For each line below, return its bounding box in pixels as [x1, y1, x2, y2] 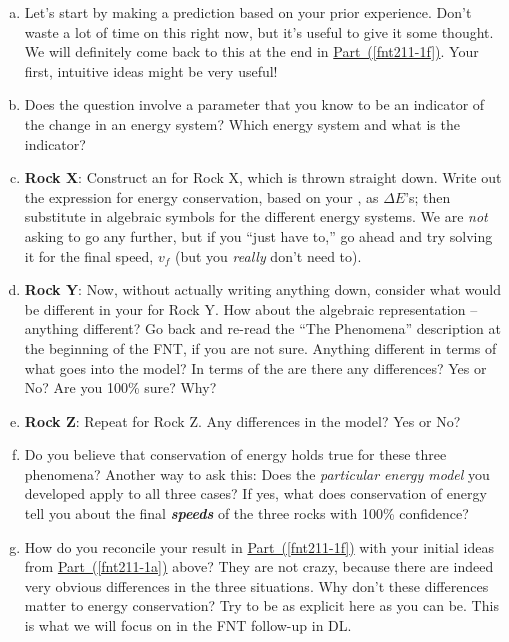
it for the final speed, [24, 245, 154, 266]
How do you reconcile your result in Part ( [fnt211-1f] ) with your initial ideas [24, 536, 495, 557]
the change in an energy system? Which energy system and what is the [24, 113, 460, 134]
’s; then [405, 186, 451, 207]
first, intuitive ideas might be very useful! [24, 60, 278, 81]
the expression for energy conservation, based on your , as [24, 186, 379, 207]
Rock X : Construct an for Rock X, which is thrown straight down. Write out [24, 167, 502, 188]
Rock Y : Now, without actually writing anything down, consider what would [24, 279, 502, 300]
